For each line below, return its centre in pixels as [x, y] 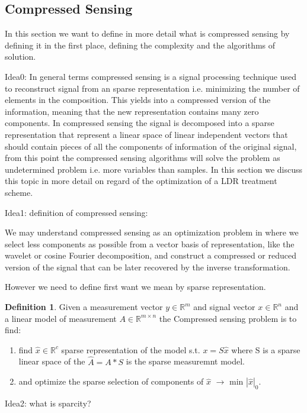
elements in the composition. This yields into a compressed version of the [138, 100]
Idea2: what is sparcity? [48, 403]
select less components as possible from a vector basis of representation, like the [150, 243]
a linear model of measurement [61, 318]
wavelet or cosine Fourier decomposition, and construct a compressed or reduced [151, 255]
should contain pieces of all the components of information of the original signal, [151, 146]
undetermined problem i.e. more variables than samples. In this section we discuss [154, 169]
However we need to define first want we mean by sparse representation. [135, 287]
